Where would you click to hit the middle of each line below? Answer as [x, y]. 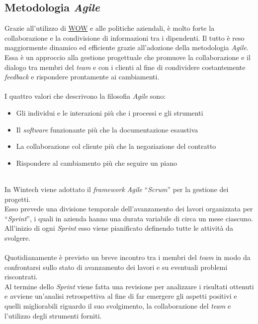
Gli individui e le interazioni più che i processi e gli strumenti [110, 112]
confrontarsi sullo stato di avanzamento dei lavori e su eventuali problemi [116, 267]
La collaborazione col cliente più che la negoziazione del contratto [116, 146]
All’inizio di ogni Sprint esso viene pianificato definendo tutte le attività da [119, 228]
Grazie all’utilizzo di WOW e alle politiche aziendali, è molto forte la [110, 28]
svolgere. [18, 237]
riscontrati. [21, 277]
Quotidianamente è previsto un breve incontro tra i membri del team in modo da [128, 257]
